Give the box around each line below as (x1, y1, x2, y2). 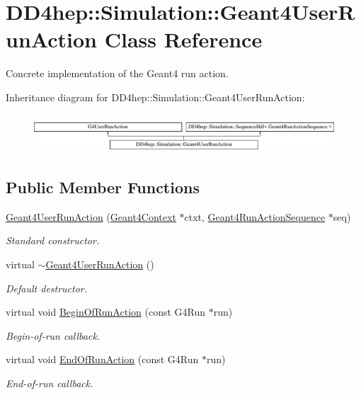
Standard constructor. (6, 233, 100, 248)
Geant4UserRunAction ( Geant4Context (6, 209, 176, 224)
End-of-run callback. (6, 376, 93, 390)
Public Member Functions (6, 176, 200, 198)
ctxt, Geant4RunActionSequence (184, 209, 326, 224)
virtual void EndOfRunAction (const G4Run (6, 352, 199, 367)
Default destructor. (6, 280, 88, 295)
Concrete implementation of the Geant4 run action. (6, 66, 229, 81)
